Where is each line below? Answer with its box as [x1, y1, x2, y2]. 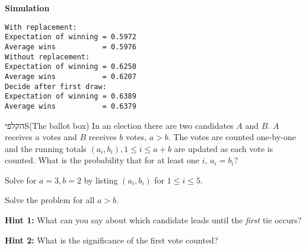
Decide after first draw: [5, 82, 107, 91]
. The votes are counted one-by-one [168, 131, 296, 143]
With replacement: [5, 23, 77, 31]
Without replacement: [5, 52, 90, 61]
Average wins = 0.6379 [5, 102, 136, 110]
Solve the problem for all [5, 194, 95, 206]
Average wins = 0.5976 [5, 42, 136, 51]
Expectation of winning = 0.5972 [5, 33, 136, 42]
